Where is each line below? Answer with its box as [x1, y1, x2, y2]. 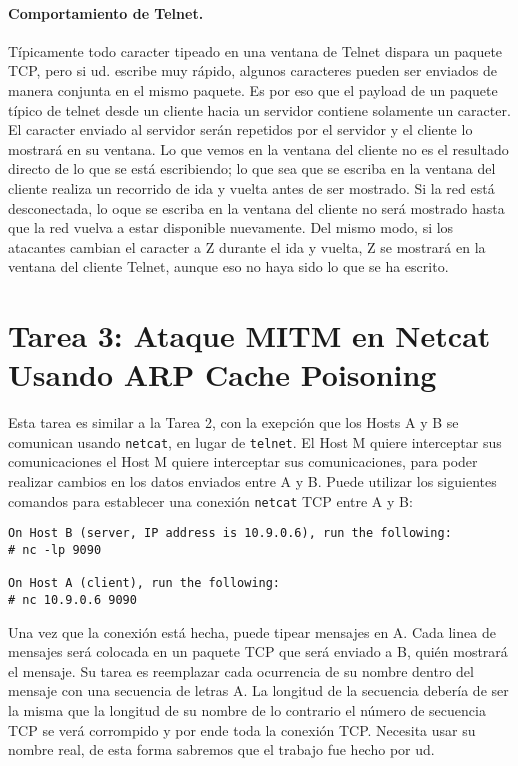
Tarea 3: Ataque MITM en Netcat [8, 315, 491, 356]
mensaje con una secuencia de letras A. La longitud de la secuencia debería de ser [8, 680, 509, 701]
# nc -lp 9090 [8, 542, 102, 557]
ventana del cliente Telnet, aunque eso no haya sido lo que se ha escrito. [8, 256, 449, 277]
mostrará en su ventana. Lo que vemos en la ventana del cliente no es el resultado [8, 138, 509, 159]
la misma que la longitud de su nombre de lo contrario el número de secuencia [8, 699, 486, 720]
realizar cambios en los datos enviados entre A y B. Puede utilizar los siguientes [8, 471, 497, 492]
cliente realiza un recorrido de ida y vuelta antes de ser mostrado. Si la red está [8, 177, 495, 198]
